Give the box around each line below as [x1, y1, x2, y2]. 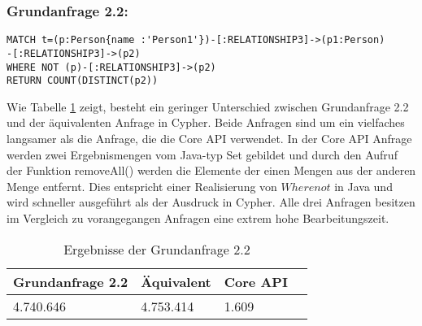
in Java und [334, 177, 393, 194]
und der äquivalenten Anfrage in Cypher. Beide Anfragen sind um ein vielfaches [7, 114, 405, 131]
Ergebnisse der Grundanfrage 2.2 [63, 239, 250, 259]
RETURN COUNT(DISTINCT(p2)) [7, 75, 159, 87]
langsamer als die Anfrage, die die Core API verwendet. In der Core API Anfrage [7, 130, 412, 147]
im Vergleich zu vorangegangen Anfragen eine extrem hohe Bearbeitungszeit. [7, 210, 389, 226]
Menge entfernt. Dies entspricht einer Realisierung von [7, 177, 277, 194]
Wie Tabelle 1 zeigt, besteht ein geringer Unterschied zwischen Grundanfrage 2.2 [7, 98, 409, 115]
